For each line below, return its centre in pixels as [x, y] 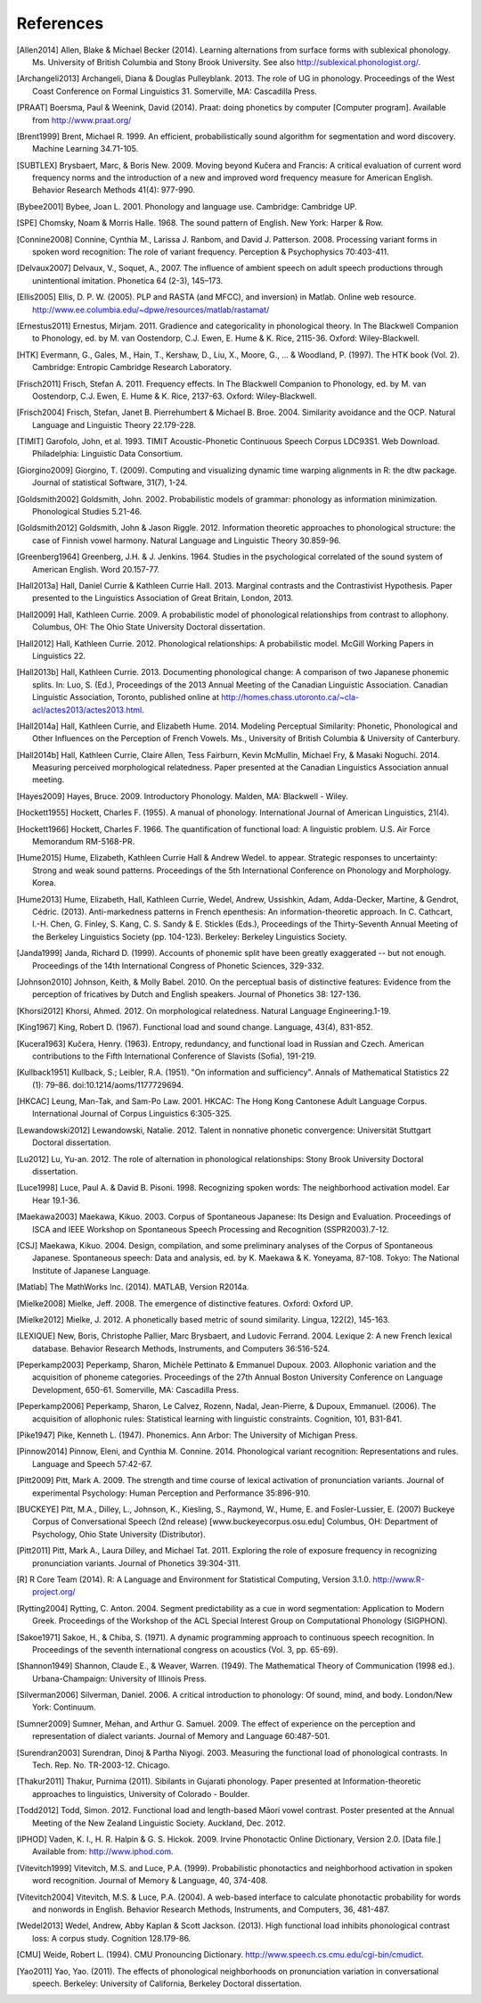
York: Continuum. [64, 1707]
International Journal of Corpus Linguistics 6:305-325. [132, 1114]
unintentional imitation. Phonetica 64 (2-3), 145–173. [128, 280]
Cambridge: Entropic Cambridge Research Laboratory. [132, 367]
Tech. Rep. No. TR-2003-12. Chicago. [102, 1765]
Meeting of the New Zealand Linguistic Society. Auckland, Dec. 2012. [159, 1823]
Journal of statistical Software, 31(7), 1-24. [110, 482]
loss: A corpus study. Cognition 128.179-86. [112, 1938]
